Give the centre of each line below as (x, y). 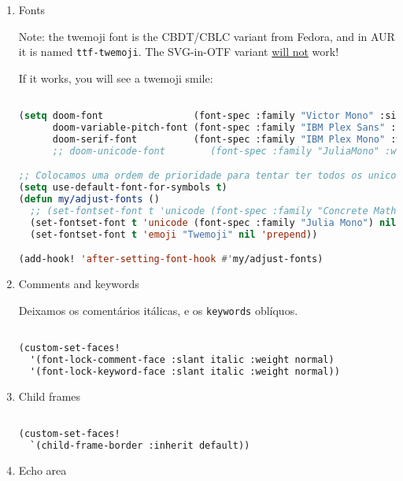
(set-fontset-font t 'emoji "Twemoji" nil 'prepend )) (174, 234)
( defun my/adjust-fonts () (89, 199)
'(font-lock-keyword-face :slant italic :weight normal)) (185, 371)
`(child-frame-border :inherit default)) (140, 445)
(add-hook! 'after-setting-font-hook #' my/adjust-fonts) (171, 259)
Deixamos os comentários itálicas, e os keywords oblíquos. (158, 310)
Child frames (50, 396)
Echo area (43, 470)
